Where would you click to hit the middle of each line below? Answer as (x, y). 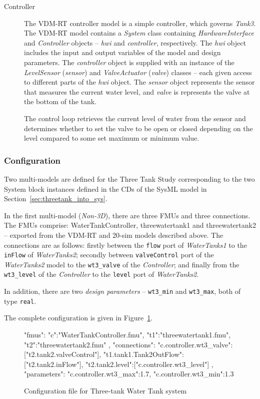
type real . (20, 301)
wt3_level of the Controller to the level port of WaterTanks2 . (101, 274)
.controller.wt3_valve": (198, 344)
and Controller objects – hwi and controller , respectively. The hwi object (135, 42)
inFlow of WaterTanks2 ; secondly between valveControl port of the (109, 255)
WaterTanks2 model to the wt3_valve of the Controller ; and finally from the (122, 264)
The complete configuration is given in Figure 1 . (78, 318)
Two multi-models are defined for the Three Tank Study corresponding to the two (129, 178)
